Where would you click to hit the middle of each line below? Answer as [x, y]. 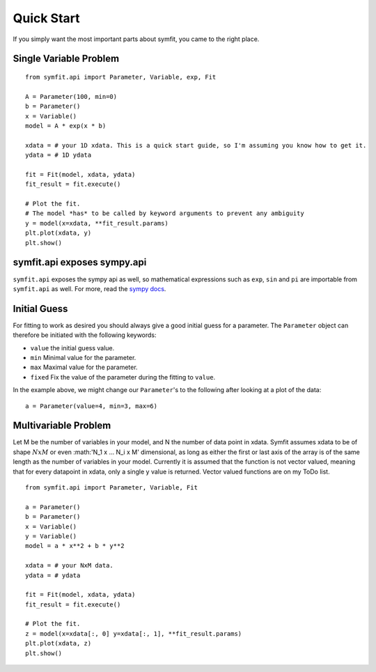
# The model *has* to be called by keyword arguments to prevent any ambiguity [165, 213]
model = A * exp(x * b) [66, 126]
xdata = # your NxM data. [70, 565]
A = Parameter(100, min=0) [71, 96]
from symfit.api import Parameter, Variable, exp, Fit [121, 77]
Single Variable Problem [66, 59]
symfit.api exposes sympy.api [80, 262]
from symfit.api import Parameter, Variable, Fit [112, 487]
